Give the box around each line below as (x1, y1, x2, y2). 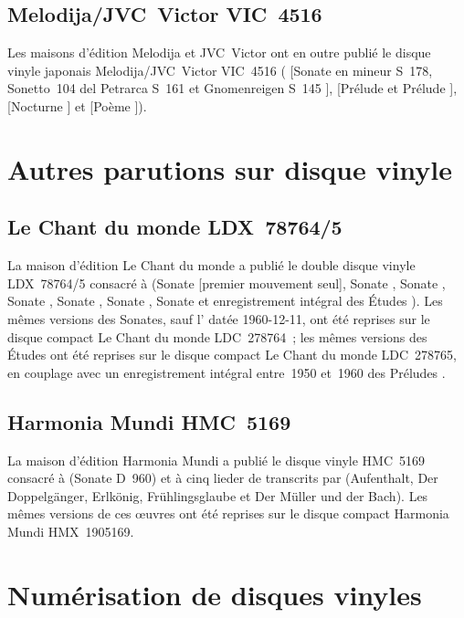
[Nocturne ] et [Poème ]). (7, 96, 147, 115)
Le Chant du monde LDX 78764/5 (7, 213, 343, 241)
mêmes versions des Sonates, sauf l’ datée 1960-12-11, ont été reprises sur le (7, 309, 430, 328)
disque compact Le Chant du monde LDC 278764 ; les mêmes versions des (7, 327, 427, 346)
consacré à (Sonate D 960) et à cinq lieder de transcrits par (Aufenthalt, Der (7, 468, 438, 487)
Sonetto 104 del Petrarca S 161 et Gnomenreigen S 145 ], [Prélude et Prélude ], (7, 79, 458, 98)
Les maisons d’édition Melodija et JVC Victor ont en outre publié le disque (7, 43, 431, 62)
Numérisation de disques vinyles (7, 575, 422, 613)
